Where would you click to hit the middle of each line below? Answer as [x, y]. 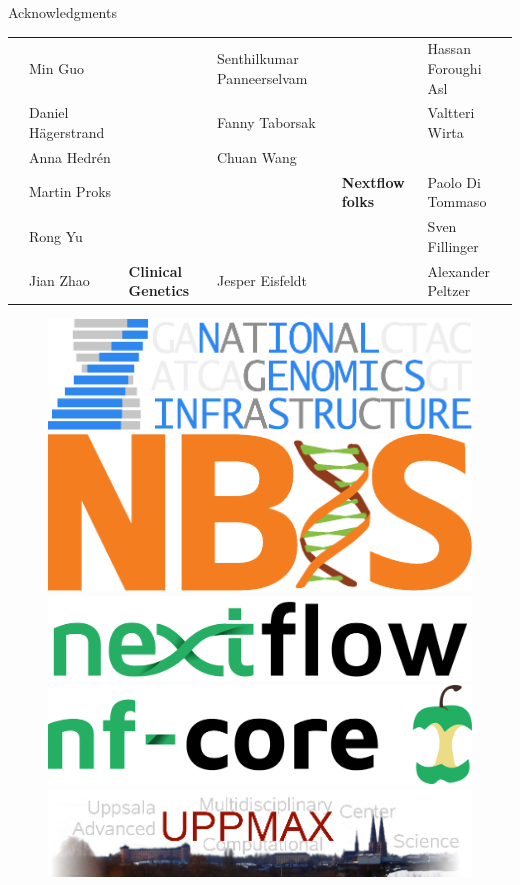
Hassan [449, 48]
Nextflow [373, 181]
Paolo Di [454, 181]
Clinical [155, 270]
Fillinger [453, 245]
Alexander [458, 270]
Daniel [49, 112]
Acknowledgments [62, 12]
